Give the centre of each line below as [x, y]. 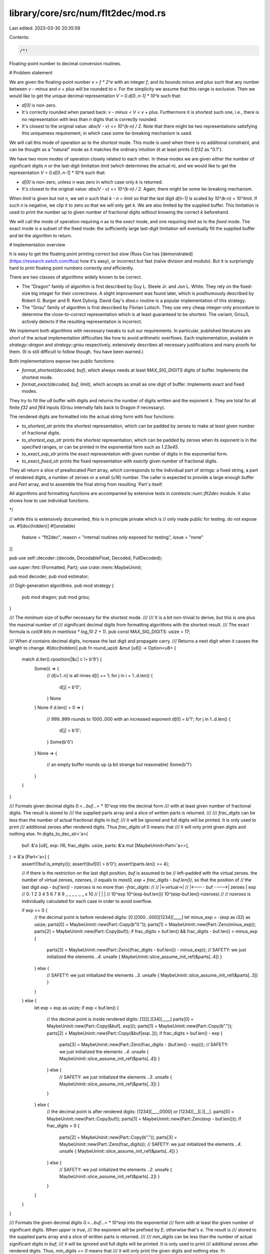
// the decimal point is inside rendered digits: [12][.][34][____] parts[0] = [120, 1019]
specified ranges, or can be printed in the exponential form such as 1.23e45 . [100, 447]
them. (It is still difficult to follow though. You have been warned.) [76, 352]
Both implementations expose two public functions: [62, 361]
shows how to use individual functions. [49, 500]
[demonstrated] [177, 254]
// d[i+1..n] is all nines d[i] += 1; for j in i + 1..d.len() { [100, 676]
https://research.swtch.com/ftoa [44, 261]
